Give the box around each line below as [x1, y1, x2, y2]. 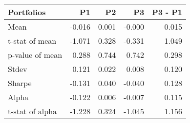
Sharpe [8, 77, 32, 88]
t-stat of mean [8, 35, 57, 46]
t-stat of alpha [8, 105, 57, 117]
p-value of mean [8, 49, 63, 60]
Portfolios [8, 6, 46, 18]
